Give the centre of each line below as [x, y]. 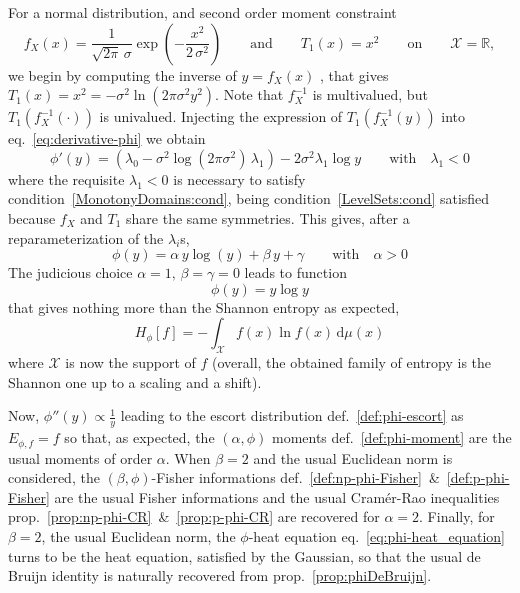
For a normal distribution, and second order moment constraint [202, 12]
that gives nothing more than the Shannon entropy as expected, [204, 306]
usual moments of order [80, 457]
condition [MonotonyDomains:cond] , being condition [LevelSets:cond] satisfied [249, 198]
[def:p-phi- [478, 477]
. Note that [249, 94]
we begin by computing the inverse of [122, 74]
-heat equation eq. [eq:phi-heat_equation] [376, 535]
